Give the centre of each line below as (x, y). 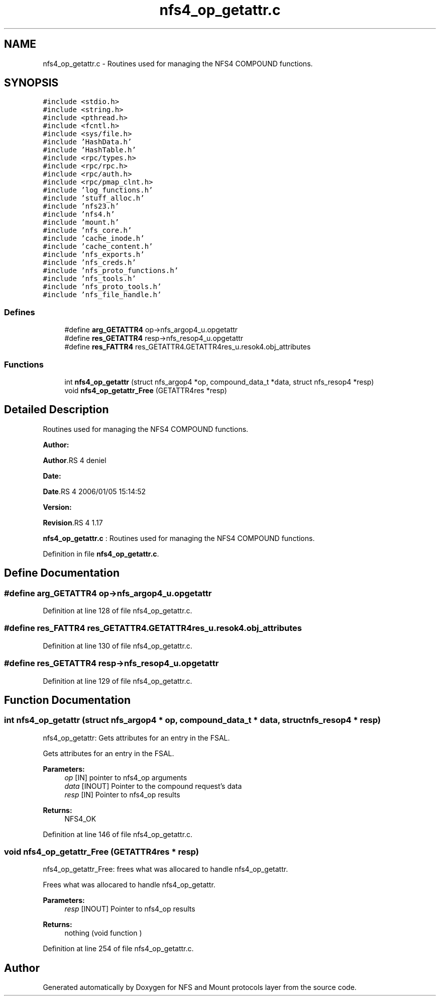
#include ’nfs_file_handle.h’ (102, 295)
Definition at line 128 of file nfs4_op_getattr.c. (118, 611)
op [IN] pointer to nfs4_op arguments (126, 777)
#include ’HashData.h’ (87, 142)
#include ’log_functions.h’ (98, 190)
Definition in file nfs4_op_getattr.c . (101, 554)
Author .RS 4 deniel (75, 460)
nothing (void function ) (103, 933)
